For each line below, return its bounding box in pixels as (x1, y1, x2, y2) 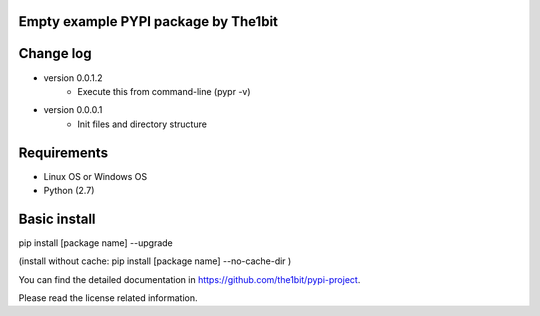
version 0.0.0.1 (43, 104, 103, 116)
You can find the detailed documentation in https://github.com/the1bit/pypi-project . (18, 273, 361, 285)
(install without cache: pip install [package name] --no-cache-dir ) (18, 255, 292, 267)
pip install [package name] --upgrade (18, 236, 174, 249)
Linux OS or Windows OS (43, 170, 148, 182)
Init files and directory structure (77, 118, 207, 130)
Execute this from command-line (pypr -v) (77, 85, 251, 97)
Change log (18, 45, 92, 62)
